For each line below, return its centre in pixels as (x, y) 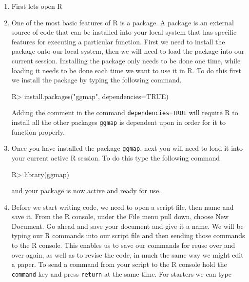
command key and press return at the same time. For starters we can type (121, 273)
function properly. (38, 131)
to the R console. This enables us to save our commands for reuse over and (123, 245)
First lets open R (37, 6)
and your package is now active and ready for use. (86, 191)
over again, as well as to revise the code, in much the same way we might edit (127, 254)
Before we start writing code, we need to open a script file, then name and (123, 207)
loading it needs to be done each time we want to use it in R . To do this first (126, 70)
